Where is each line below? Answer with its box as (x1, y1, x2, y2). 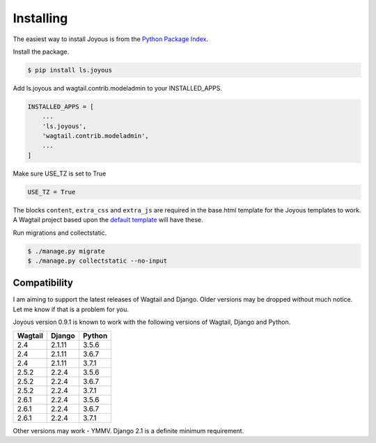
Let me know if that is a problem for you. (13, 305, 129, 313)
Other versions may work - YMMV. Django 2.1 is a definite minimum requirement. (13, 426, 244, 435)
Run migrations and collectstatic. (13, 228, 107, 237)
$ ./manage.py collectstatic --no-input (27, 256, 167, 265)
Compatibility (13, 277, 73, 289)
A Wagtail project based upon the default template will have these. (13, 216, 203, 224)
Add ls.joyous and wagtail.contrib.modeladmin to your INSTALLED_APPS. (13, 84, 222, 92)
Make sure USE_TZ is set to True (13, 169, 107, 178)
